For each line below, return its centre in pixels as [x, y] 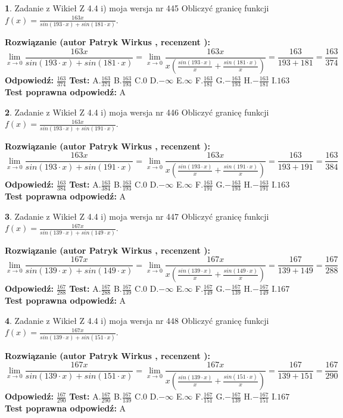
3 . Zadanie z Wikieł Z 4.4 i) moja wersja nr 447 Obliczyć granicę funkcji [137, 216]
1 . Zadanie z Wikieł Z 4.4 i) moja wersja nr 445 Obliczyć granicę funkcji [137, 8]
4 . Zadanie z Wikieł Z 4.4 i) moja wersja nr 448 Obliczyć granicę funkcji [137, 320]
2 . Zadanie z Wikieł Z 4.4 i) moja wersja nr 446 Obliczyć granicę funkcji [137, 112]
